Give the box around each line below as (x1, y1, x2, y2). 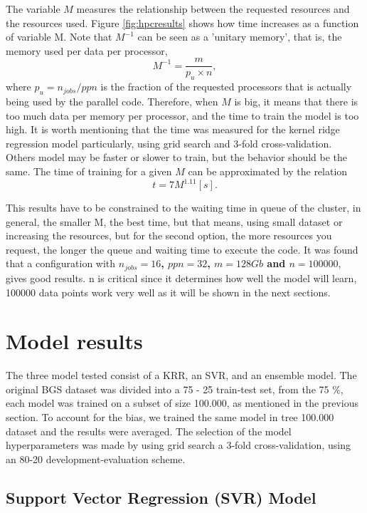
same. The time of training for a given (6, 164, 172, 178)
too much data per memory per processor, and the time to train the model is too (6, 108, 359, 123)
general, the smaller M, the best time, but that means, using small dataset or (6, 214, 343, 229)
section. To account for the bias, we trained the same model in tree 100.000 (6, 410, 334, 425)
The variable (6, 1, 60, 16)
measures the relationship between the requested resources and (76, 1, 350, 16)
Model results (6, 326, 143, 356)
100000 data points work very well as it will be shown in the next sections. (6, 284, 331, 299)
